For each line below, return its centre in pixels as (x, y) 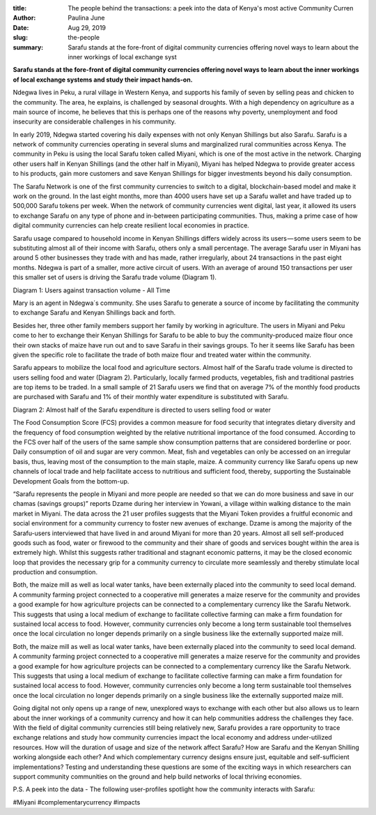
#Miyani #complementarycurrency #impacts (77, 802)
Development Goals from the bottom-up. (71, 481)
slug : (20, 38)
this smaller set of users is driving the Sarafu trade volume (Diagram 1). (115, 277)
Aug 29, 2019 (87, 27)
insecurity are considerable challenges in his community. (95, 121)
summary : (28, 47)
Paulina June (86, 18)
